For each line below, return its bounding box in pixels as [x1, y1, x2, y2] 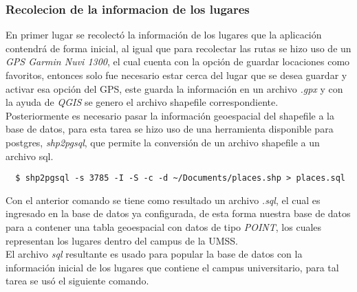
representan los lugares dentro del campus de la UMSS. [6, 233, 239, 247]
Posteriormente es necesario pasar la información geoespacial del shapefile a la [6, 108, 334, 122]
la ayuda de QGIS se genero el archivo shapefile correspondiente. [6, 95, 279, 109]
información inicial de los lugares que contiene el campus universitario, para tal [6, 260, 339, 274]
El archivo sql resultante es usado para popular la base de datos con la [6, 247, 303, 261]
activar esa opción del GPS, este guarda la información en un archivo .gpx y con [6, 81, 343, 96]
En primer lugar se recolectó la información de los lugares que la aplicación [6, 27, 322, 42]
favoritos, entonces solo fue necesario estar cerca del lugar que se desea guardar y [6, 68, 347, 82]
